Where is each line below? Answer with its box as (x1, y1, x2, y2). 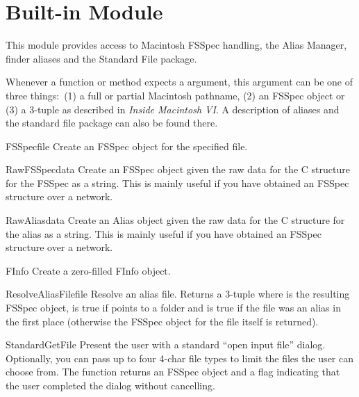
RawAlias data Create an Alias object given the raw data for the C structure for (6, 213, 345, 227)
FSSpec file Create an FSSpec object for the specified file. (6, 138, 248, 153)
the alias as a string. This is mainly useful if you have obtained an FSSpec (6, 226, 322, 241)
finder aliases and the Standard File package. (6, 51, 197, 65)
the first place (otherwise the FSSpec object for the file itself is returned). (6, 314, 319, 328)
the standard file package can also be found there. (6, 115, 218, 130)
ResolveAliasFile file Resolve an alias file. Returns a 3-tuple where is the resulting (6, 286, 350, 301)
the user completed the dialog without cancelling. (6, 378, 215, 392)
